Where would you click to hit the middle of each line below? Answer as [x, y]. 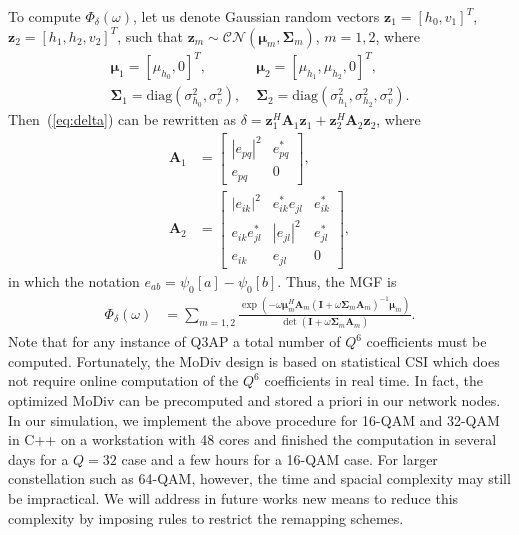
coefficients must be [426, 341]
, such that [150, 35]
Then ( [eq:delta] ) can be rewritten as [122, 119]
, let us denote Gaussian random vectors [256, 16]
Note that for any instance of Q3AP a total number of [174, 341]
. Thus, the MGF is [337, 280]
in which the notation [74, 280]
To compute [44, 16]
